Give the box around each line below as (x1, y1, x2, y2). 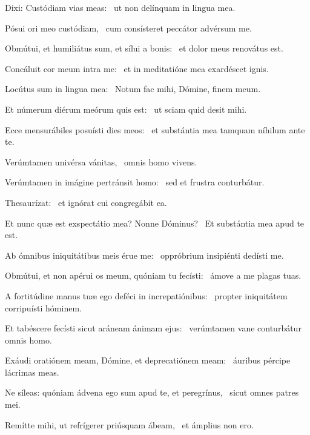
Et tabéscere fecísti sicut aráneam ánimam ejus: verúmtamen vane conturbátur (5, 322, 302, 334)
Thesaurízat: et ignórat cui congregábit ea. (5, 196, 167, 208)
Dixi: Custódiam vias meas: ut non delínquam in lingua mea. (5, 1, 236, 13)
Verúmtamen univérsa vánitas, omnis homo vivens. (5, 155, 197, 168)
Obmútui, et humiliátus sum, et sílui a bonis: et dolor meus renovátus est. (5, 42, 283, 55)
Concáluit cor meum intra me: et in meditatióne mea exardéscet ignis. (5, 62, 269, 75)
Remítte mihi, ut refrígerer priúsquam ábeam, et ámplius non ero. (5, 418, 254, 431)
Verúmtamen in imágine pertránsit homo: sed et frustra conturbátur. (5, 176, 265, 188)
